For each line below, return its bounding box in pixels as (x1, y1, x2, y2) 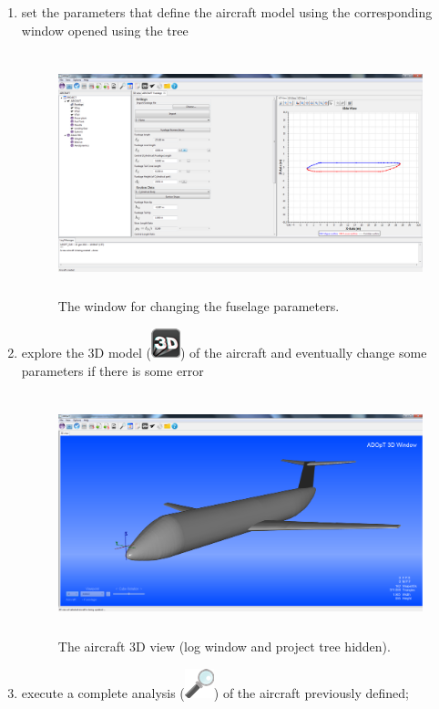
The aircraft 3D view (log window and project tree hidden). (57, 637, 391, 656)
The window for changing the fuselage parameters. (57, 297, 340, 316)
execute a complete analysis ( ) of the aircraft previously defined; (21, 683, 409, 702)
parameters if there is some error (21, 360, 204, 380)
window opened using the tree (21, 20, 189, 39)
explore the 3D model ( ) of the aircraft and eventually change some (21, 342, 427, 361)
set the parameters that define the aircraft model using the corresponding (21, 3, 433, 21)
